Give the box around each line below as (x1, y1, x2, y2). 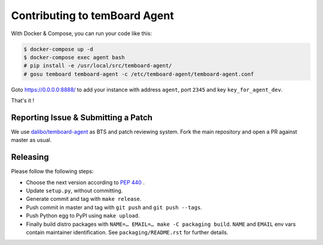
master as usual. (11, 137, 52, 144)
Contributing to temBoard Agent (11, 9, 174, 22)
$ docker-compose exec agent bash (23, 54, 125, 61)
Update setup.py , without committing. (26, 187, 123, 194)
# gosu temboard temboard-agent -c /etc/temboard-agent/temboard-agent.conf (23, 70, 254, 77)
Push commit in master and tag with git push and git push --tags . (26, 203, 203, 211)
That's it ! (11, 97, 35, 104)
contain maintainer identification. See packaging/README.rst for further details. (26, 229, 228, 236)
